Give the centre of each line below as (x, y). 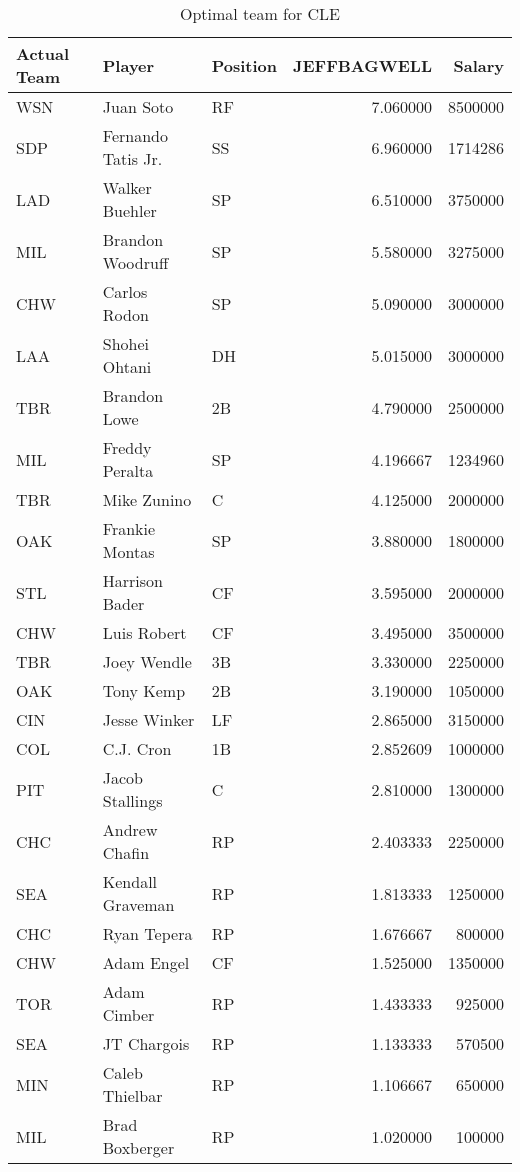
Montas (128, 551)
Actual (42, 53)
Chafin (126, 852)
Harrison (132, 580)
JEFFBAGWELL (362, 65)
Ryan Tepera (147, 933)
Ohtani (127, 366)
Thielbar (132, 1095)
